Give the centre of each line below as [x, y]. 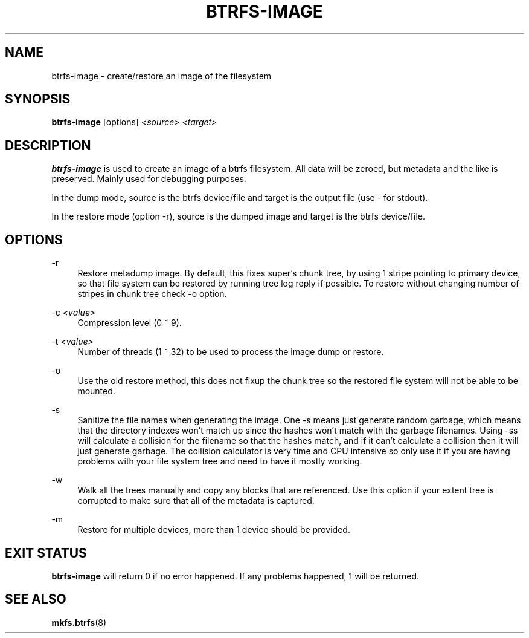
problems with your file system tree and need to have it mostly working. [220, 461]
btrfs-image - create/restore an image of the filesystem [162, 76]
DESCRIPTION [48, 145]
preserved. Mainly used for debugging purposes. [149, 179]
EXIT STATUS [46, 553]
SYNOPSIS [38, 99]
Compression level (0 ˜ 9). [130, 323]
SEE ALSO [36, 599]
